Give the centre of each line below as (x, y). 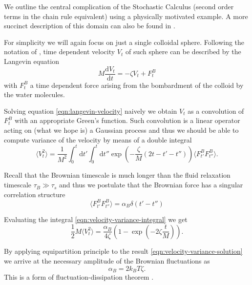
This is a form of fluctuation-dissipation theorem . (79, 277)
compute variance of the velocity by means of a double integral (98, 139)
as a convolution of (216, 111)
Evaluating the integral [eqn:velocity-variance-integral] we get (96, 219)
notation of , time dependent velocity (60, 51)
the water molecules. (34, 94)
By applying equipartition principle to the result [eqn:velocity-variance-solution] (123, 251)
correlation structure (35, 194)
